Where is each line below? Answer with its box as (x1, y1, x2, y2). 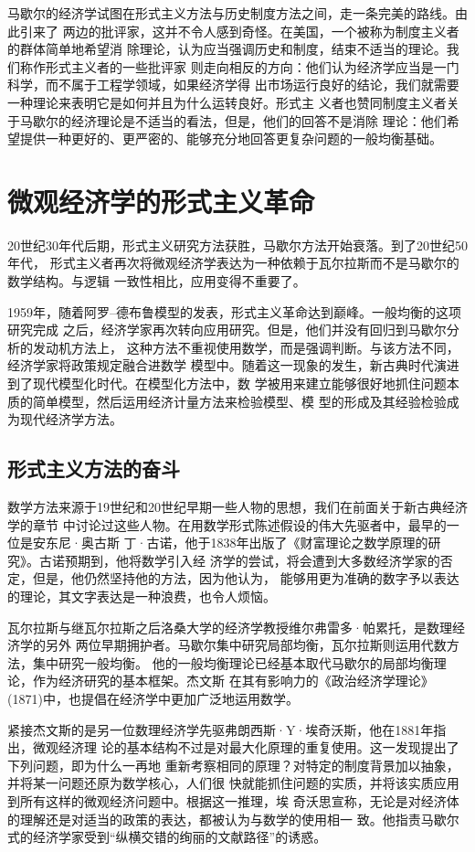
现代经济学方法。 (19, 410, 122, 429)
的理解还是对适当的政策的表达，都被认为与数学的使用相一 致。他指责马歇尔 (7, 809, 459, 828)
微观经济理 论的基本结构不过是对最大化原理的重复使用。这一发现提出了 (32, 738, 459, 757)
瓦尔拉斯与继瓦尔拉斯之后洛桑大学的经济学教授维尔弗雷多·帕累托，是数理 (7, 617, 452, 636)
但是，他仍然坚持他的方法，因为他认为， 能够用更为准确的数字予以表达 (32, 569, 459, 588)
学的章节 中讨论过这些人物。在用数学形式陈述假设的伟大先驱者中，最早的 (7, 515, 447, 534)
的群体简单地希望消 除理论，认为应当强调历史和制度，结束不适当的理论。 (7, 39, 447, 59)
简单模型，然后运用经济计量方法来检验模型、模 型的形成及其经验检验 (32, 391, 447, 410)
